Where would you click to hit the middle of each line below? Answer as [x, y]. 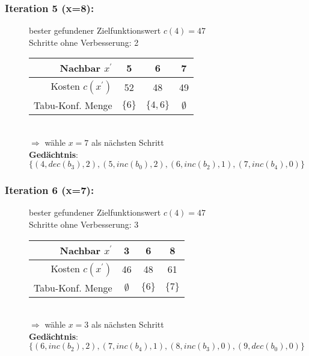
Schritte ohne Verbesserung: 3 [84, 224]
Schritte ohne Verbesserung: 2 [84, 42]
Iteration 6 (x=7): [50, 190]
